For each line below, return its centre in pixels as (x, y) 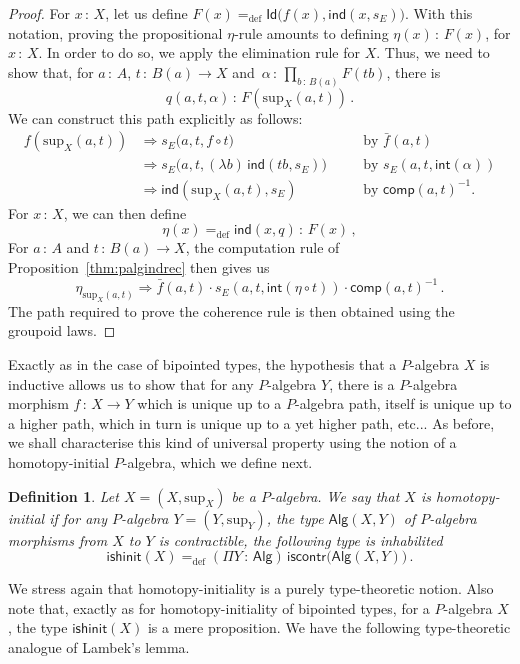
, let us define (146, 13)
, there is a (362, 383)
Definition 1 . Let (63, 495)
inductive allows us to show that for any (131, 383)
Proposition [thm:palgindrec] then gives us (139, 267)
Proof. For (39, 13)
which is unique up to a (209, 403)
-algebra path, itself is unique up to (403, 403)
